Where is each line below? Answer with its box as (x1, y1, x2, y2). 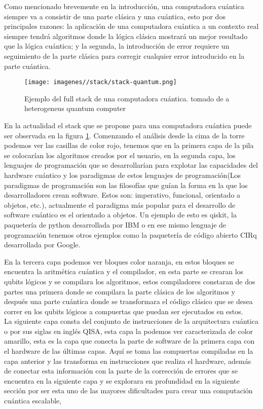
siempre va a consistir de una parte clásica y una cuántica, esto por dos (4, 11, 226, 21)
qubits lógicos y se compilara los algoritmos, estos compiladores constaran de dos (4, 276, 255, 286)
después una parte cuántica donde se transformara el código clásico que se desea (4, 296, 253, 307)
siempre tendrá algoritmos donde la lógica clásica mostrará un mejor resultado (4, 30, 248, 41)
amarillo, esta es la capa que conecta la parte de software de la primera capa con (4, 336, 255, 346)
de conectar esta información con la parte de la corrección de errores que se (4, 365, 238, 376)
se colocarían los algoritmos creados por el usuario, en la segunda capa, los (4, 150, 236, 160)
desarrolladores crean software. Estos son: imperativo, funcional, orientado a (4, 190, 241, 200)
